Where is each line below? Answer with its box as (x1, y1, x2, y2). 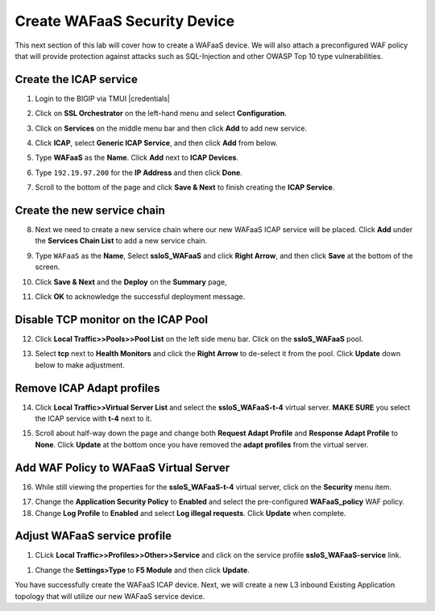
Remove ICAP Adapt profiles (14, 381, 160, 395)
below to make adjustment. (35, 360, 125, 370)
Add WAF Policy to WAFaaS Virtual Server (14, 460, 230, 475)
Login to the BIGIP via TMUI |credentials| (35, 94, 171, 103)
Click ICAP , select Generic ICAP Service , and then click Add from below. (35, 138, 278, 148)
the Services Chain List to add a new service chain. (35, 236, 208, 246)
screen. (35, 262, 60, 272)
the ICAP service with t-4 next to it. (35, 414, 152, 423)
